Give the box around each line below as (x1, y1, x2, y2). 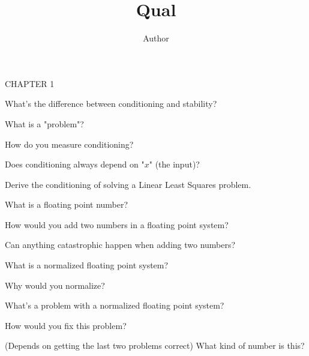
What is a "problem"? (5, 117, 84, 130)
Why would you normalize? (5, 279, 105, 291)
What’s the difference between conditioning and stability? (5, 97, 217, 110)
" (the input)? (149, 158, 200, 170)
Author (143, 32, 169, 44)
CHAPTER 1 (5, 77, 55, 89)
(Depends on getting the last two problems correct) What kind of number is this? (5, 339, 305, 352)
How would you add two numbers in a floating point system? (5, 218, 229, 231)
